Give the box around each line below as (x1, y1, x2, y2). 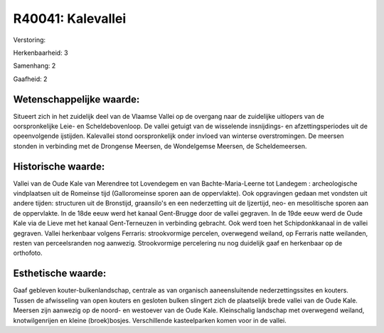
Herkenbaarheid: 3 (13, 48, 68, 57)
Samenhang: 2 (13, 61, 56, 70)
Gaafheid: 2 (13, 75, 48, 83)
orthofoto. (13, 249, 43, 258)
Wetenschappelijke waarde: (13, 93, 140, 105)
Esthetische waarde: (13, 268, 107, 280)
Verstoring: (13, 36, 46, 44)
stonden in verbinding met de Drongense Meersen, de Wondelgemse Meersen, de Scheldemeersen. (13, 142, 307, 150)
